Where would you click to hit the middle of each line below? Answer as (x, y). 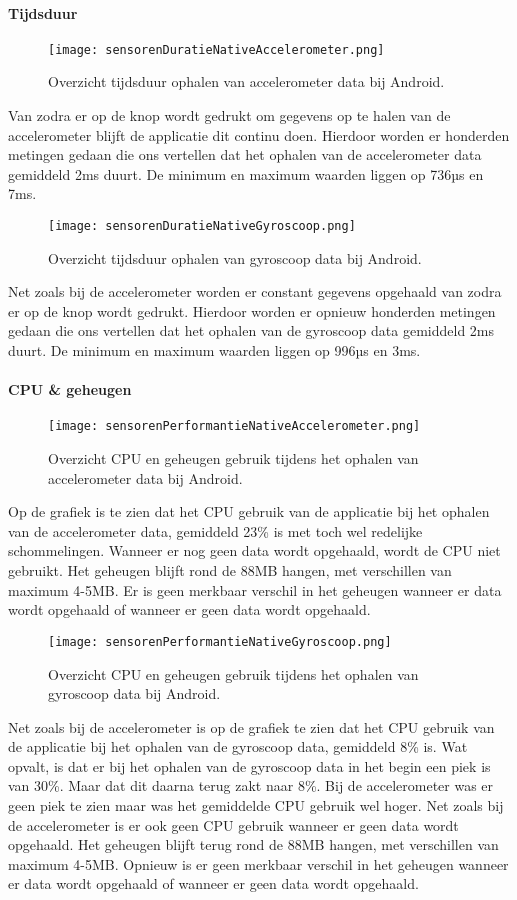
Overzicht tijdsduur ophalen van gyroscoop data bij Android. (235, 257)
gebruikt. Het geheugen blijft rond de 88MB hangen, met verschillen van (230, 570)
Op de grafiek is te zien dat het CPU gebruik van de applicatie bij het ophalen (249, 511)
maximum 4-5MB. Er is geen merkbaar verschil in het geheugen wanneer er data (255, 589)
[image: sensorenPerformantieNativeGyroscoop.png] (220, 641)
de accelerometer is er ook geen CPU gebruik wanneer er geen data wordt (233, 824)
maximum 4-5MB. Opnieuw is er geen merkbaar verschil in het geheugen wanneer (258, 863)
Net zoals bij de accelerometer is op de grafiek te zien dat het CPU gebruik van (251, 726)
